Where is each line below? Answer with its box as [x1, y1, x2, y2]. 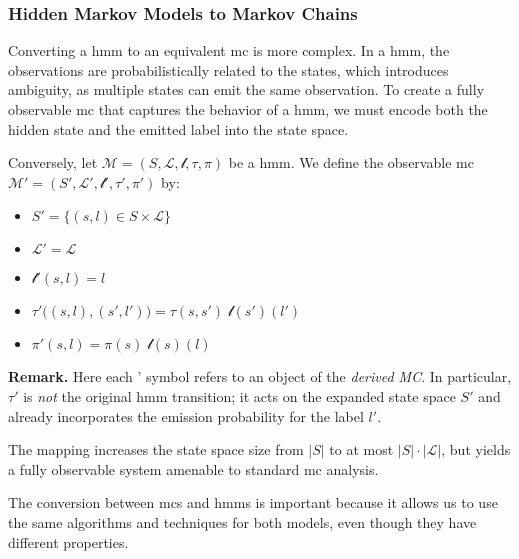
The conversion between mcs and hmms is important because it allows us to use [8, 492, 498, 513]
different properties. [8, 531, 129, 552]
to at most [329, 439, 394, 460]
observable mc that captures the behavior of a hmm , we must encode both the [8, 99, 488, 119]
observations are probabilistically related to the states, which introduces [8, 59, 449, 80]
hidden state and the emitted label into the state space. [8, 118, 349, 139]
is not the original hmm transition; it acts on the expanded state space [23, 385, 456, 406]
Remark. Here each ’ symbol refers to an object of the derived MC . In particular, [8, 366, 512, 387]
